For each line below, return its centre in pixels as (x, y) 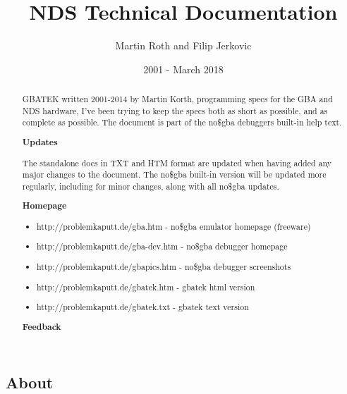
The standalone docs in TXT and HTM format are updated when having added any (177, 162)
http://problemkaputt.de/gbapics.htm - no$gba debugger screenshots (164, 267)
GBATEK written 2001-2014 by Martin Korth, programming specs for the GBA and (177, 99)
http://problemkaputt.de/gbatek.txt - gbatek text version (143, 307)
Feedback (42, 326)
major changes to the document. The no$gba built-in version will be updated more (174, 174)
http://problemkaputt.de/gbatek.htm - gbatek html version (146, 287)
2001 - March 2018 (183, 69)
